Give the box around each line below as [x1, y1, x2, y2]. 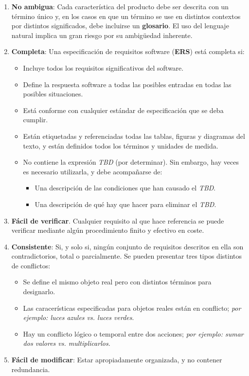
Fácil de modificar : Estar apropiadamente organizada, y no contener [11, 355, 222, 365]
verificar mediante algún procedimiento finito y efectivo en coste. [11, 225, 204, 235]
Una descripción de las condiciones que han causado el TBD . [35, 183, 216, 193]
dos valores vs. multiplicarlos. [23, 338, 110, 348]
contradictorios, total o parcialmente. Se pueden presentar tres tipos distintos [11, 251, 242, 261]
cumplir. [23, 114, 48, 125]
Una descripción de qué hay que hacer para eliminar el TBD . [35, 199, 216, 209]
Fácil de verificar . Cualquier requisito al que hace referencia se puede [11, 215, 224, 226]
